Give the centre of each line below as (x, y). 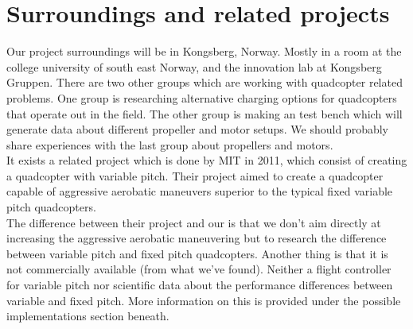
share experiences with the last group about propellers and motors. (170, 144)
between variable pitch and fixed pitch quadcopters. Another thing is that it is (197, 253)
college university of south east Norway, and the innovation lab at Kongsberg (194, 66)
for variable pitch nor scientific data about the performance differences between (200, 285)
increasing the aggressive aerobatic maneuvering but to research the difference (197, 238)
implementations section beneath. (88, 316)
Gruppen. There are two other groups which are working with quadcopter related (205, 82)
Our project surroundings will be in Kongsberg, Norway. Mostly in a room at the (204, 51)
